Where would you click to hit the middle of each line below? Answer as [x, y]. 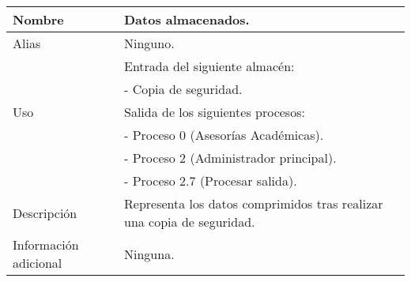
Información [46, 244]
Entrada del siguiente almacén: [209, 66]
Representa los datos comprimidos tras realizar [254, 203]
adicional [38, 263]
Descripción [45, 212]
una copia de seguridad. [190, 222]
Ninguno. [149, 43]
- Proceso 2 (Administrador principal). [230, 158]
